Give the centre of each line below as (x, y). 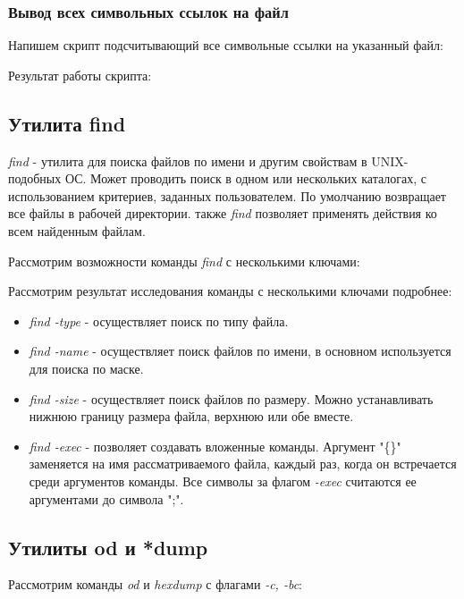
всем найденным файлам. (77, 230)
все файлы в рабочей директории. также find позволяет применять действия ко (223, 213)
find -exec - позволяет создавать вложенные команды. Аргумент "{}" (215, 446)
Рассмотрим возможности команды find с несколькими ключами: (184, 261)
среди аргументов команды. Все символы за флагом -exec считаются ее (223, 481)
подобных (35, 178)
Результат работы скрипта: (80, 75)
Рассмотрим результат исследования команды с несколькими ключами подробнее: (230, 291)
